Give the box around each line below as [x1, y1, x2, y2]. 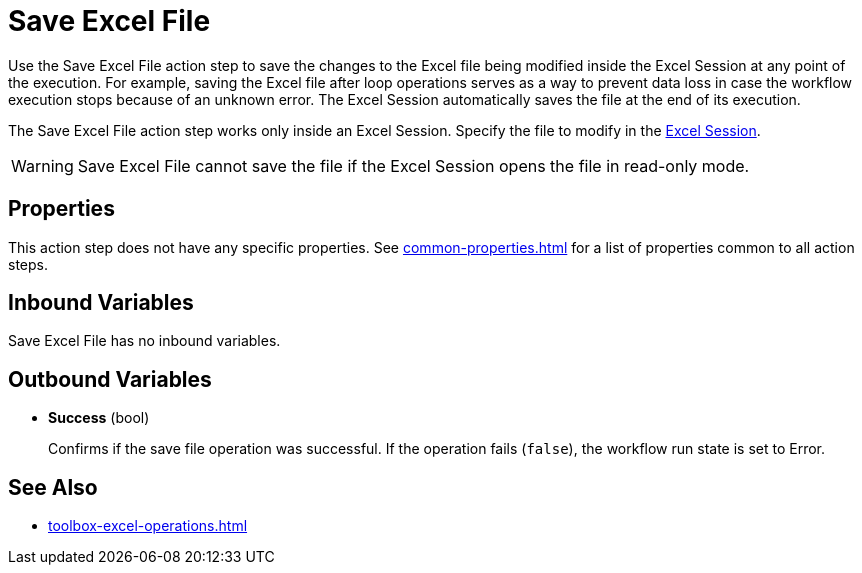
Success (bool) [48, 409, 150, 427]
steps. [8, 255, 48, 273]
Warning [11, 155, 74, 176]
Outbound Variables [8, 366, 212, 392]
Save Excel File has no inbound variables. [8, 332, 281, 350]
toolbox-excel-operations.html [48, 517, 248, 535]
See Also [8, 474, 98, 500]
